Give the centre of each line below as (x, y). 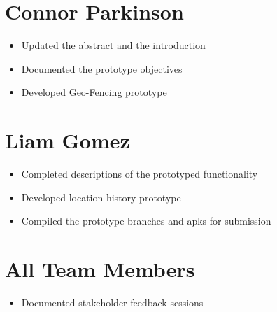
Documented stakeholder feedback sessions (112, 302)
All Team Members (100, 269)
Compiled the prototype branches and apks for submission (146, 221)
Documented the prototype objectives (102, 68)
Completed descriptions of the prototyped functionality (140, 174)
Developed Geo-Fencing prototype (94, 92)
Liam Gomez (68, 140)
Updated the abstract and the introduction (113, 45)
